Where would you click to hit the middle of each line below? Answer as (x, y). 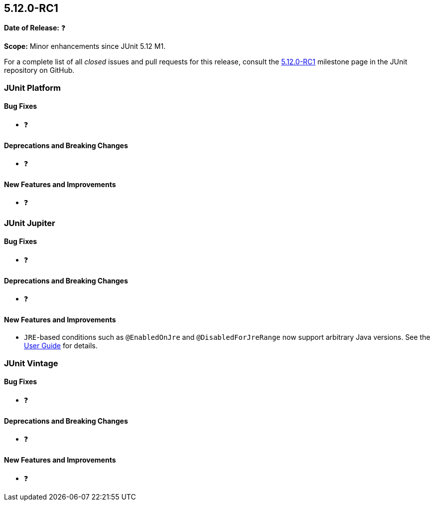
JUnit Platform (32, 88)
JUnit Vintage (31, 363)
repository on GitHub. (39, 70)
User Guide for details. (61, 346)
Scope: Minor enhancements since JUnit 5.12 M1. (85, 46)
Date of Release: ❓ (35, 28)
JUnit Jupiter (30, 223)
